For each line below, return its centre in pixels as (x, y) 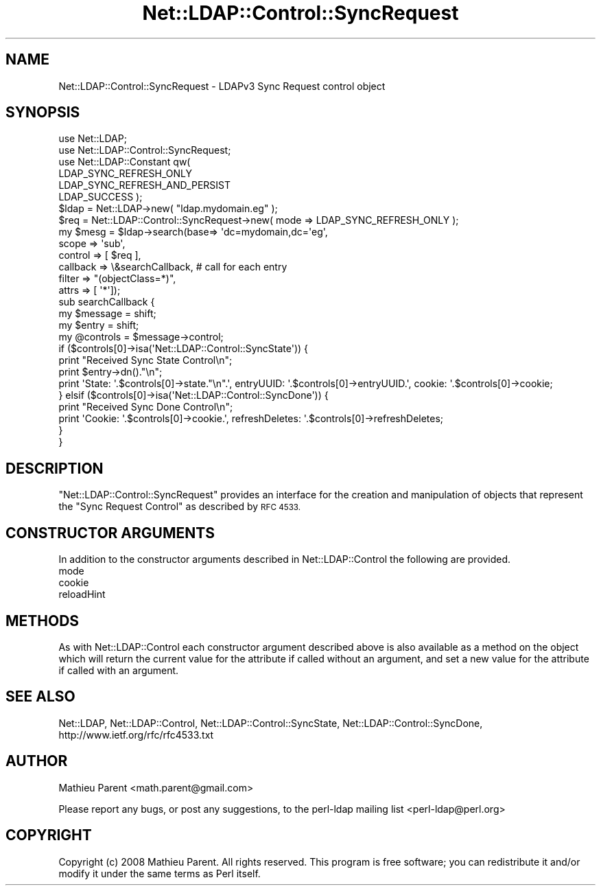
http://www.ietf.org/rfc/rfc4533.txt (136, 734)
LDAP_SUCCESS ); (101, 197)
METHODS (43, 621)
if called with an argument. (119, 670)
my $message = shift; (107, 314)
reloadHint (82, 594)
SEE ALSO (40, 697)
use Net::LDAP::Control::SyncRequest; (145, 150)
